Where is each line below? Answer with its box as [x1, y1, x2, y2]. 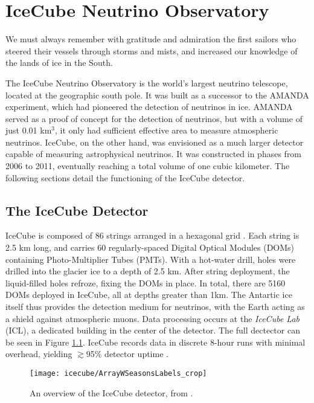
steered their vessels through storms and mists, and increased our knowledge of [5, 44, 298, 57]
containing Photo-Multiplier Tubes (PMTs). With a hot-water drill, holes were [5, 253, 296, 265]
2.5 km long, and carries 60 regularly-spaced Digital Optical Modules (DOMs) [5, 241, 295, 254]
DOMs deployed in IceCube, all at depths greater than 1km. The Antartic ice [5, 288, 292, 301]
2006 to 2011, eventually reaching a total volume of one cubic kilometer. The [5, 160, 290, 172]
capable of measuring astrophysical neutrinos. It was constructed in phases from [5, 147, 302, 160]
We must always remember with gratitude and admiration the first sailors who [5, 33, 296, 45]
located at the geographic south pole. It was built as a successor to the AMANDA [5, 88, 309, 101]
